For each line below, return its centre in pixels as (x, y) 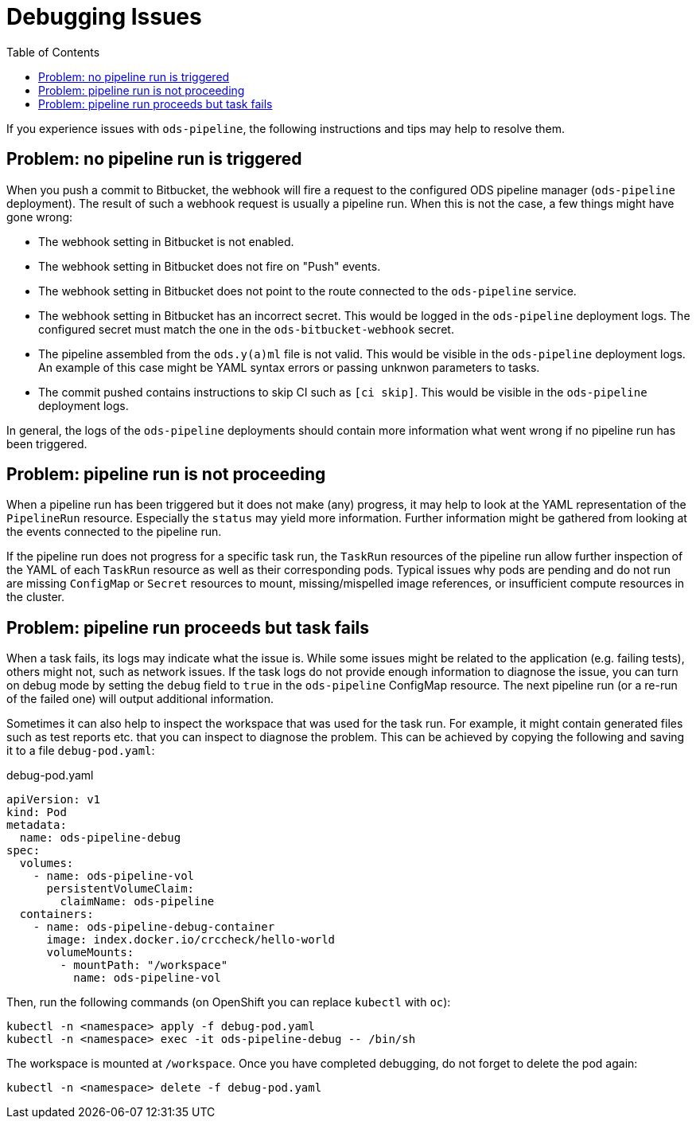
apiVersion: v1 (54, 800)
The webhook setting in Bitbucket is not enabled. (166, 241)
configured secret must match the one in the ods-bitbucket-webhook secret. (246, 329)
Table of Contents (53, 52)
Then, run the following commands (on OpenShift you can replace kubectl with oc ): (229, 1002)
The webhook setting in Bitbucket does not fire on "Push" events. (210, 266)
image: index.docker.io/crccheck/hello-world (191, 940)
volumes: (47, 863)
